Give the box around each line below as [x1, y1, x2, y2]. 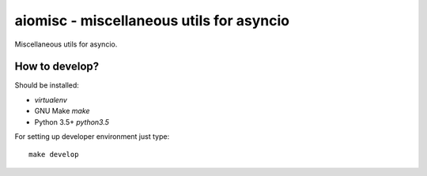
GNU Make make [34, 107, 90, 116]
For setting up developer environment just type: [14, 132, 170, 141]
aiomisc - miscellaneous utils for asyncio [14, 12, 290, 29]
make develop [28, 150, 79, 159]
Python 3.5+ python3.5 [34, 117, 110, 126]
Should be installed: [14, 81, 79, 90]
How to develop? [14, 60, 100, 73]
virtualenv [34, 95, 67, 104]
